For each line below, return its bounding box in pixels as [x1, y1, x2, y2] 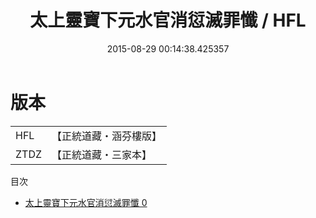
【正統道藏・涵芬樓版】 [51, 129, 163, 143]
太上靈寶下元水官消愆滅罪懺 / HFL [29, 9, 307, 32]
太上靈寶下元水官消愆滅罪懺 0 [24, 196, 148, 208]
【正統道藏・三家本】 [51, 147, 153, 161]
